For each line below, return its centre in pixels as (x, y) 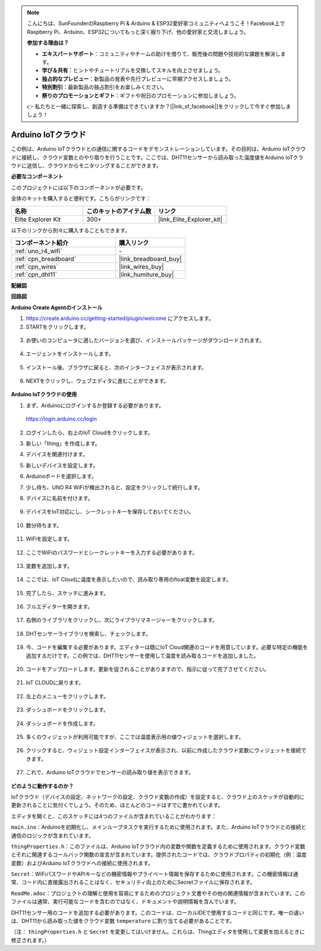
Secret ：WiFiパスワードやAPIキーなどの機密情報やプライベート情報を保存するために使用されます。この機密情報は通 (155, 874)
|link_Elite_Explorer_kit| (190, 219)
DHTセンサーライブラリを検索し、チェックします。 (89, 633)
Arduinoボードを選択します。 (62, 476)
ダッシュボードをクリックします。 (67, 710)
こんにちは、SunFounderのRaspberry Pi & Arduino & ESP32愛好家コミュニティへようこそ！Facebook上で (156, 23)
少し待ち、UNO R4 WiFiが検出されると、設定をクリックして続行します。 (114, 487)
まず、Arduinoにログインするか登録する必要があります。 (95, 405)
